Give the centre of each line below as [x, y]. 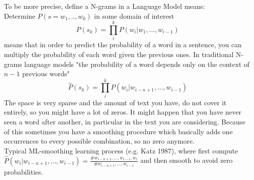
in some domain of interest [134, 15]
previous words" [46, 74]
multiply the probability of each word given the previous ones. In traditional [119, 54]
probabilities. [24, 172]
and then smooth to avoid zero [186, 160]
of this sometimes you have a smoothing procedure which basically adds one [118, 131]
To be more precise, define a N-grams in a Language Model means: [105, 6]
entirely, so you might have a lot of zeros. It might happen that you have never [123, 112]
